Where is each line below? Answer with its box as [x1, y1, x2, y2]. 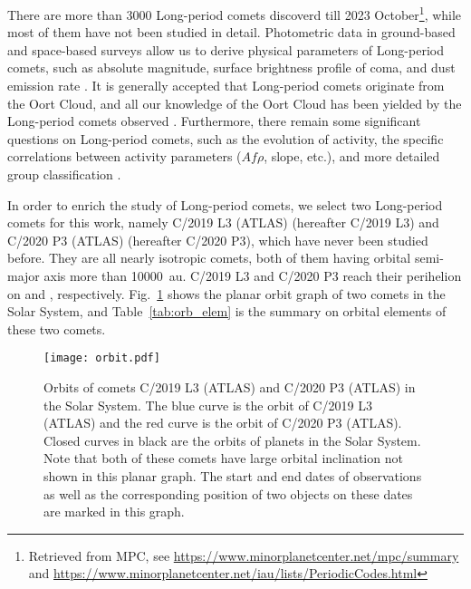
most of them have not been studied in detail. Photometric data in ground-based [7, 23, 456, 42]
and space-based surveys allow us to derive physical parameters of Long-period [7, 40, 444, 59]
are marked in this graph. [43, 502, 185, 521]
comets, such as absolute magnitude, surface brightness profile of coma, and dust [7, 58, 456, 77]
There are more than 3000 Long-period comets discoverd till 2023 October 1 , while [7, 3, 462, 24]
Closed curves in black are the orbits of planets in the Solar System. [43, 430, 421, 449]
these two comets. [7, 319, 106, 338]
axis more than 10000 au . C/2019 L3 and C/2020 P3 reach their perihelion [43, 266, 462, 285]
